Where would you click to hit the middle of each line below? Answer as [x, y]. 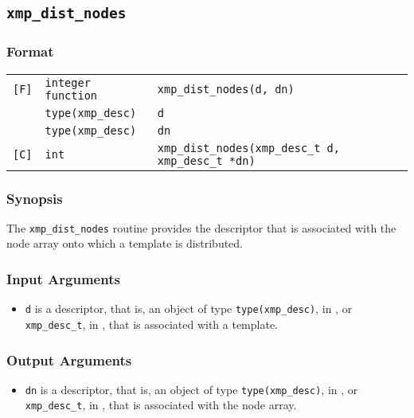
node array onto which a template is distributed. [125, 243]
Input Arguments [63, 278]
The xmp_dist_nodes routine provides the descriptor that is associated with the [201, 227]
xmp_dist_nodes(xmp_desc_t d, [248, 148]
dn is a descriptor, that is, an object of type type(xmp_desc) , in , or [191, 389]
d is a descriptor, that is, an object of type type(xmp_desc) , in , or [189, 309]
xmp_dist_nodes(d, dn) [226, 89]
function [71, 95]
